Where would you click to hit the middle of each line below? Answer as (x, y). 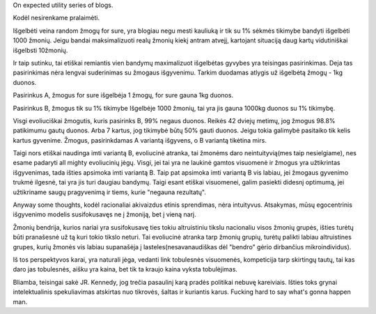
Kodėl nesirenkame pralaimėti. (56, 18)
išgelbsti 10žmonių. (40, 50)
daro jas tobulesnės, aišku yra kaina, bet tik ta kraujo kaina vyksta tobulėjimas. (125, 269)
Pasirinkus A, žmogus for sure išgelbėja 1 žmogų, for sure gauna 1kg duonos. (123, 95)
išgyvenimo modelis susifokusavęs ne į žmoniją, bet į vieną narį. (104, 214)
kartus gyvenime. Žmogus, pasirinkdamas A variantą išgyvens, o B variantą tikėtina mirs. (140, 140)
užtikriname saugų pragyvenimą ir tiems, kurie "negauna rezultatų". (110, 192)
